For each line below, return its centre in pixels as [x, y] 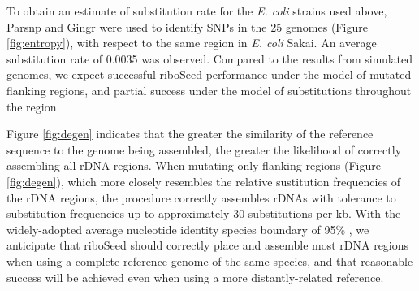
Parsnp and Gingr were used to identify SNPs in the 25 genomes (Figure [187, 26]
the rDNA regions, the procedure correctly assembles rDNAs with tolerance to [201, 197]
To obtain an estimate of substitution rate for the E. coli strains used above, [197, 11]
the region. [33, 106]
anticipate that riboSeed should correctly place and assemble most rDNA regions [208, 245]
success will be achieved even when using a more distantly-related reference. [195, 277]
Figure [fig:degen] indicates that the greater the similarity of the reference [190, 134]
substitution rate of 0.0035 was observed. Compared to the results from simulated [210, 58]
